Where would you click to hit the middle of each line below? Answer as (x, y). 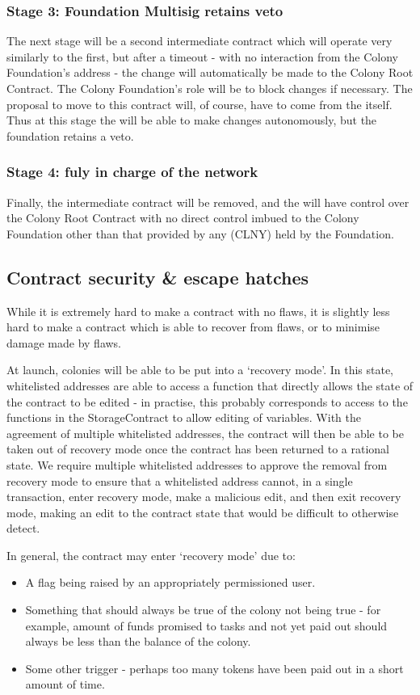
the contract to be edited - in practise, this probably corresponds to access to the (207, 401)
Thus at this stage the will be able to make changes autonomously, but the (192, 120)
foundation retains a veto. (70, 135)
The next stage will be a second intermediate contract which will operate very (199, 41)
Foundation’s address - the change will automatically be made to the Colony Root (210, 72)
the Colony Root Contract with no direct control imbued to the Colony (183, 218)
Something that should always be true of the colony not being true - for (203, 610)
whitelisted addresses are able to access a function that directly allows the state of (210, 385)
